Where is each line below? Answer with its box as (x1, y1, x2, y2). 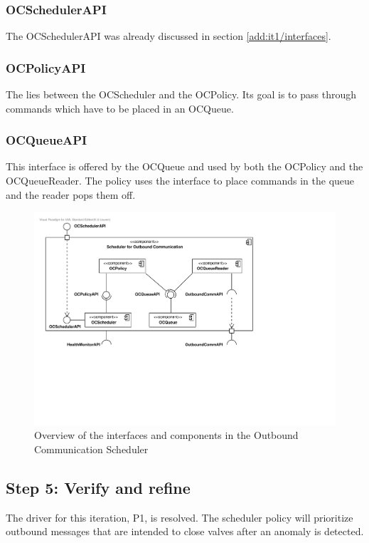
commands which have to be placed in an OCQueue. (6, 100, 234, 115)
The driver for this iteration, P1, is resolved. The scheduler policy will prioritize (6, 510, 353, 524)
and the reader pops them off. (6, 187, 136, 202)
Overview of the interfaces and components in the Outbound (34, 428, 299, 443)
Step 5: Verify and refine (6, 477, 191, 499)
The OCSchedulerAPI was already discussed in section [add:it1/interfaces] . (6, 29, 331, 43)
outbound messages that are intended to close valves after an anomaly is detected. (6, 524, 364, 539)
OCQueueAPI (6, 131, 87, 149)
